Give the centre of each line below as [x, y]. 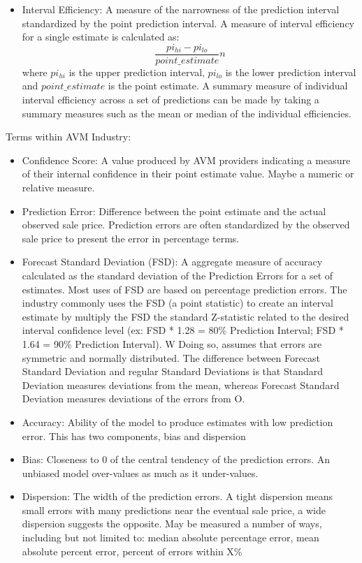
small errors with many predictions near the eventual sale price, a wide [174, 510]
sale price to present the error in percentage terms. [131, 238]
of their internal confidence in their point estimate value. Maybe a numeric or [188, 174]
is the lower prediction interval [291, 72]
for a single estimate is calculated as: [101, 37]
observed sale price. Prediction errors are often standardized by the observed [186, 225]
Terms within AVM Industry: [68, 137]
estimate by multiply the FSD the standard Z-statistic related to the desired [186, 316]
